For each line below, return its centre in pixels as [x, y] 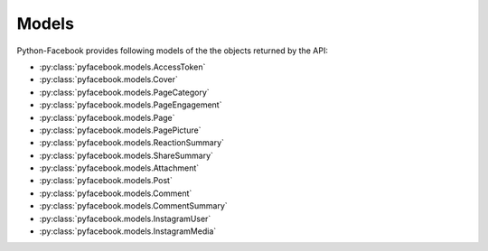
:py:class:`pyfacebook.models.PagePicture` [120, 130]
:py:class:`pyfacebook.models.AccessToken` [122, 67]
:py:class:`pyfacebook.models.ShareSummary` [127, 155]
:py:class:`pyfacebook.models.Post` [106, 181]
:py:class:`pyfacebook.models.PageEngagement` [131, 105]
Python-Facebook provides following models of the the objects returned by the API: [173, 51]
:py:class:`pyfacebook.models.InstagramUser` [125, 218]
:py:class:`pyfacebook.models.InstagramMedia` [128, 231]
